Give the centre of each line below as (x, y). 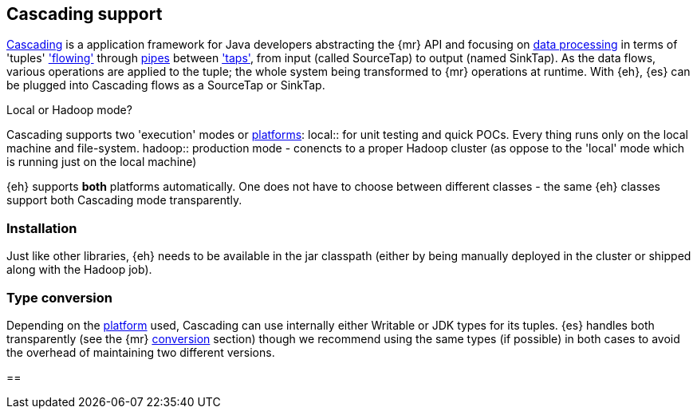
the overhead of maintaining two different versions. (141, 352)
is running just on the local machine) (102, 162)
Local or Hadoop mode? (69, 110)
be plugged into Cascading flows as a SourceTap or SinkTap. (166, 85)
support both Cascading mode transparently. (124, 200)
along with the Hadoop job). (79, 270)
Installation (42, 228)
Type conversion (59, 297)
